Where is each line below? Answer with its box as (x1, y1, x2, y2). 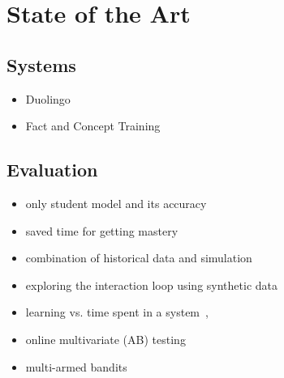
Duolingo (25, 90, 71, 107)
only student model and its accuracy (25, 194, 207, 211)
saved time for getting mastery (25, 222, 179, 239)
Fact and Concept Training (25, 117, 161, 134)
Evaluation (6, 157, 98, 182)
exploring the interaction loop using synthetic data (25, 276, 278, 293)
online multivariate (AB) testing (25, 330, 186, 347)
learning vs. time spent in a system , (25, 304, 209, 321)
